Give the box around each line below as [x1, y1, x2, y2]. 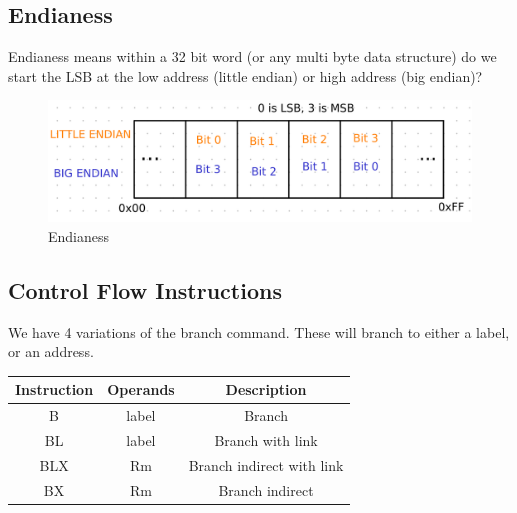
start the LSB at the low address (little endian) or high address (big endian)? [8, 65, 483, 86]
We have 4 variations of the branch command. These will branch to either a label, [8, 321, 510, 342]
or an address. [8, 341, 94, 362]
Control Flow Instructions [8, 274, 282, 305]
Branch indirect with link [188, 454, 344, 475]
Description [225, 379, 307, 400]
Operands [107, 379, 175, 400]
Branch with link [214, 429, 318, 450]
